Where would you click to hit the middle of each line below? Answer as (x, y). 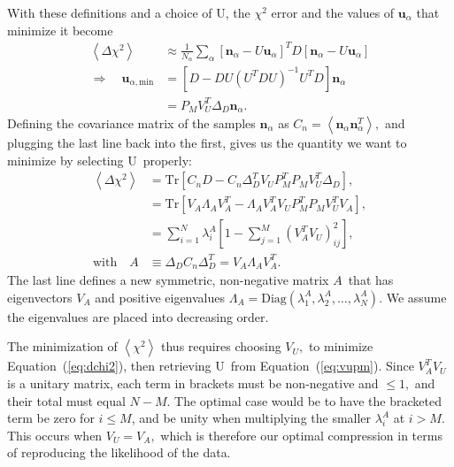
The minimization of (62, 346)
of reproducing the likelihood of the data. (119, 452)
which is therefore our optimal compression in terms (301, 435)
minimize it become (60, 30)
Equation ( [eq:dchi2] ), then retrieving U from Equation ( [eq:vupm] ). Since (211, 366)
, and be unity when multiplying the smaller (251, 418)
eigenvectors (40, 297)
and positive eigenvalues (160, 297)
